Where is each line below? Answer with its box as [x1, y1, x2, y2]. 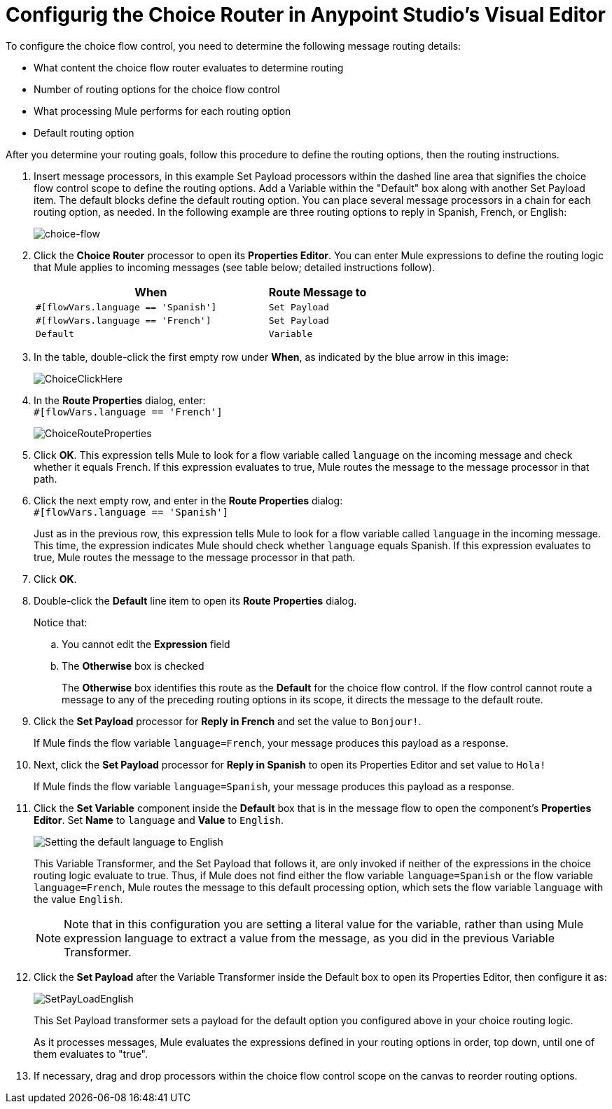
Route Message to [268, 284, 367, 299]
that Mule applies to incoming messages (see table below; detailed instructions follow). [34, 261, 436, 273]
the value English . [34, 893, 123, 905]
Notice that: [34, 616, 88, 628]
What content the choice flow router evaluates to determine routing [34, 61, 344, 74]
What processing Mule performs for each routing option [34, 104, 291, 117]
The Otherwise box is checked [62, 659, 204, 672]
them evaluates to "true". [34, 1047, 148, 1060]
